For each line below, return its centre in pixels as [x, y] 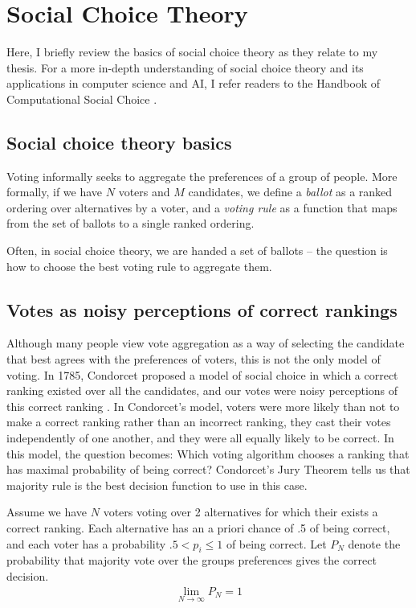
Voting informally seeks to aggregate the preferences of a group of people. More [202, 176]
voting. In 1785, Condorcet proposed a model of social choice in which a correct [202, 374]
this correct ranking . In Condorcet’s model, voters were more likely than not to [203, 406]
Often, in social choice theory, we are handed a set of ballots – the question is [197, 251]
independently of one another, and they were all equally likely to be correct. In [200, 438]
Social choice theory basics [119, 142]
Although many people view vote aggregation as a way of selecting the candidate [206, 343]
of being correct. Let [276, 543]
